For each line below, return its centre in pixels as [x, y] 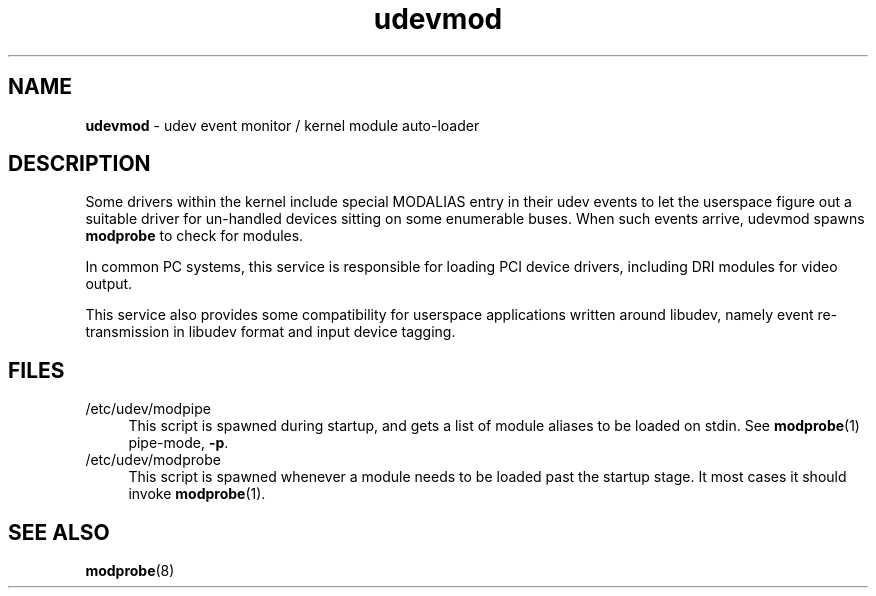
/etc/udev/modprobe [153, 460]
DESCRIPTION [79, 164]
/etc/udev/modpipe [148, 409]
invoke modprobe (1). [197, 494]
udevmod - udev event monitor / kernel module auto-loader [282, 125]
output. [109, 284]
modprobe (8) [130, 571]
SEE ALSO [59, 532]
